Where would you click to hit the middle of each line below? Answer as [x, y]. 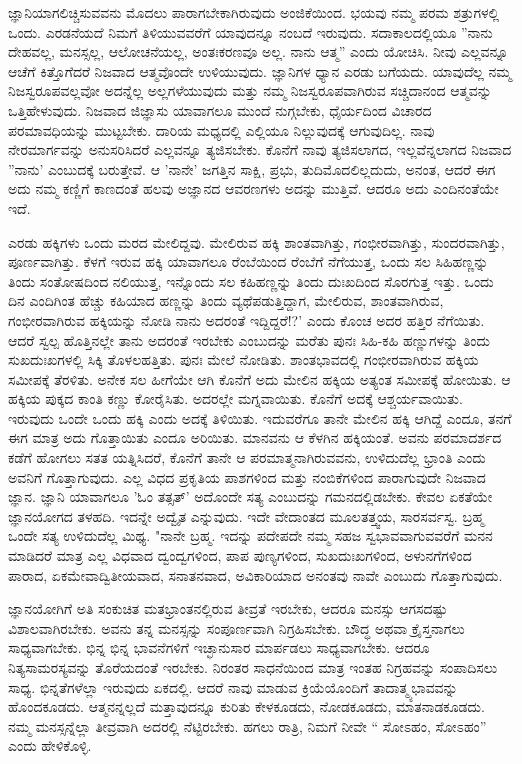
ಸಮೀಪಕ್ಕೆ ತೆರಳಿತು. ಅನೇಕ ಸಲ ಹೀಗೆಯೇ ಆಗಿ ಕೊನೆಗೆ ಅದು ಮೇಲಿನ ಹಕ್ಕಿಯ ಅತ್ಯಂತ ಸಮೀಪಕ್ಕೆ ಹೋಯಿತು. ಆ [259, 378]
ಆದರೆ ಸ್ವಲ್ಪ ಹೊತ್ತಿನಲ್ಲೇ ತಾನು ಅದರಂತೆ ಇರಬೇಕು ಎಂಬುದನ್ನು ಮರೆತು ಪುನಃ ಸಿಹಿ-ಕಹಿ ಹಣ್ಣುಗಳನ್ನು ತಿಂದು [249, 339]
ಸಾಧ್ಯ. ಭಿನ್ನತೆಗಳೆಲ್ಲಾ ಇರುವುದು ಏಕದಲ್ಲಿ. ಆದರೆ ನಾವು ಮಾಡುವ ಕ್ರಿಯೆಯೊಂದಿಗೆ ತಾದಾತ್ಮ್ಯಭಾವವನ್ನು [233, 686]
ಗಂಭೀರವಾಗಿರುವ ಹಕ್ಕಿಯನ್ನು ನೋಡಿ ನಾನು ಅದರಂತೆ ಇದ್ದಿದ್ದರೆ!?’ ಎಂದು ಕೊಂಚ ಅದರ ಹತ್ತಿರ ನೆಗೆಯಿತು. [246, 319]
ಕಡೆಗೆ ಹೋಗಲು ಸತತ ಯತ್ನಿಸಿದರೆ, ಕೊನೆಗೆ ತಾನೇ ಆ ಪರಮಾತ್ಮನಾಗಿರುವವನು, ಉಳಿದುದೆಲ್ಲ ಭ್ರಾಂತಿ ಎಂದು [247, 457]
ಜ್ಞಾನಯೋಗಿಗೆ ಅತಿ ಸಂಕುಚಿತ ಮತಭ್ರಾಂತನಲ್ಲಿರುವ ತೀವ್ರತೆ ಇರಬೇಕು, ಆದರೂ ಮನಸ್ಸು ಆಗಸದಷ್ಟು [228, 608]
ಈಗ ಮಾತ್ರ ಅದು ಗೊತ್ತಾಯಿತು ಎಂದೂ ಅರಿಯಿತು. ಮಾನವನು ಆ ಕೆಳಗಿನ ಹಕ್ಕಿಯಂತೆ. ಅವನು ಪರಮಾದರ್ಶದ [255, 437]
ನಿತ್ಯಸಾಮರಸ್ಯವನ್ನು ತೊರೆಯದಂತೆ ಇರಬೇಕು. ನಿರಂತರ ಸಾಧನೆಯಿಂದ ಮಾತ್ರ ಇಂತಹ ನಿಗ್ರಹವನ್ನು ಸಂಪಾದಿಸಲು [253, 667]
